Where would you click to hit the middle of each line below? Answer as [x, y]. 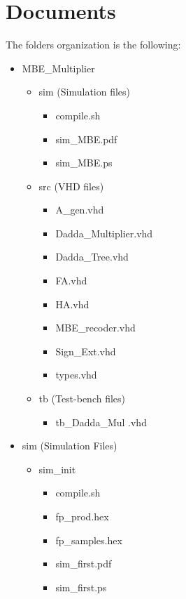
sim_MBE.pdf [86, 139]
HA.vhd [72, 304]
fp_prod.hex [82, 516]
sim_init [57, 469]
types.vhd [76, 375]
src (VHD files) [71, 186]
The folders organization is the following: [93, 45]
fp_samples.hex [89, 540]
